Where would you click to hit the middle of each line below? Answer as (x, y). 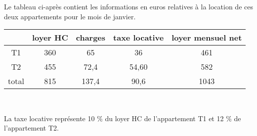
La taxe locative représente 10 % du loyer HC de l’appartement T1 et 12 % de (123, 118)
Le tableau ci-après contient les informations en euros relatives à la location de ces (128, 6)
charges (91, 38)
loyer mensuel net (207, 38)
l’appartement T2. (31, 128)
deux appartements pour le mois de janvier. (70, 16)
